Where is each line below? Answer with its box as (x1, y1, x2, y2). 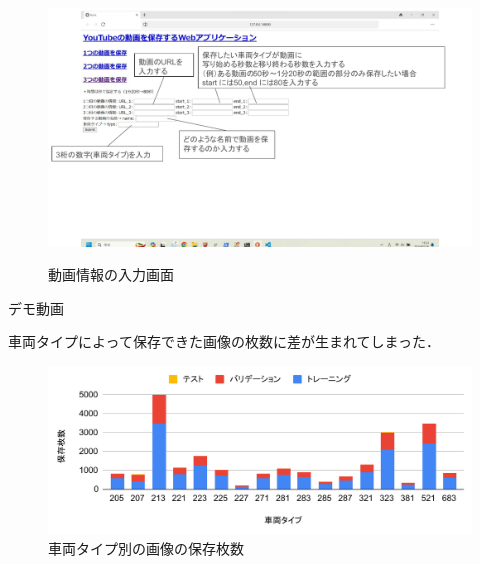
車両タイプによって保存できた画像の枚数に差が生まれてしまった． (8, 331, 440, 352)
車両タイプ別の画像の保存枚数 (48, 537, 244, 558)
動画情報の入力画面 (48, 264, 174, 285)
